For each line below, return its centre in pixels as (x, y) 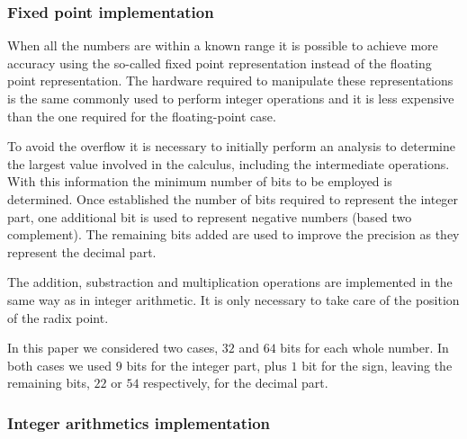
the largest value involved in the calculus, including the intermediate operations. (229, 163)
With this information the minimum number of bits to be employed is (200, 181)
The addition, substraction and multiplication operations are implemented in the (230, 282)
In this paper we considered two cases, (113, 348)
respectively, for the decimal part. (236, 383)
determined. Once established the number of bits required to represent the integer (233, 198)
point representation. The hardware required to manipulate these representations (230, 81)
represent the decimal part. (82, 251)
